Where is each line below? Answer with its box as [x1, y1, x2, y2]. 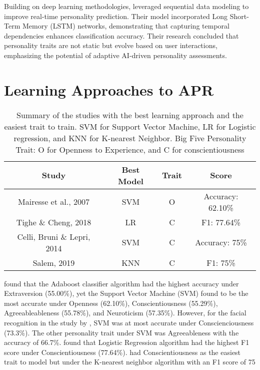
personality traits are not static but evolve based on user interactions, [4, 40, 217, 51]
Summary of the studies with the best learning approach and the [16, 109, 243, 121]
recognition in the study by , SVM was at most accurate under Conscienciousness [4, 317, 254, 328]
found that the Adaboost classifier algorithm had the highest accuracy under [4, 278, 239, 288]
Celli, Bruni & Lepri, [17, 230, 90, 242]
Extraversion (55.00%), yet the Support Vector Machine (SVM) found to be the [4, 288, 248, 298]
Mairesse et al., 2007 [18, 196, 89, 208]
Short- [229, 11, 249, 21]
